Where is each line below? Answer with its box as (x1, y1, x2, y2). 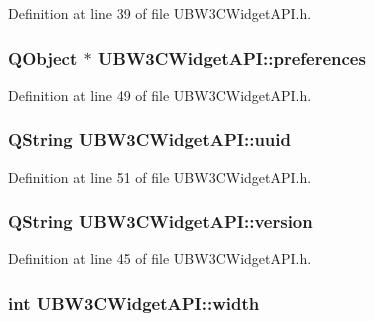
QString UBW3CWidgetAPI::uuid (8, 127, 292, 152)
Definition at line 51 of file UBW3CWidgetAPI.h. (8, 166, 312, 187)
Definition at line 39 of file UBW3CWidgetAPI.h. (8, 3, 312, 23)
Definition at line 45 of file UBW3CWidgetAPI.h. (8, 248, 312, 269)
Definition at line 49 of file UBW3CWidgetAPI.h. (8, 84, 312, 105)
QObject (8, 45, 78, 70)
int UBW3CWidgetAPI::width (8, 290, 260, 315)
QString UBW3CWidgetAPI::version (8, 209, 313, 234)
